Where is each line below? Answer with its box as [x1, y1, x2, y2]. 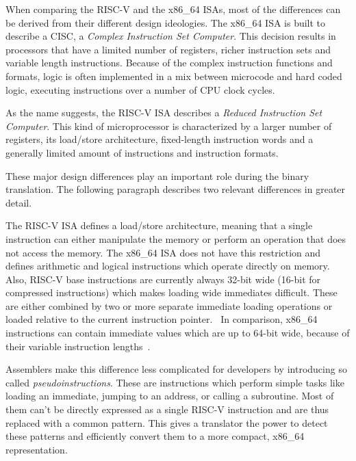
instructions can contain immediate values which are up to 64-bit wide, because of [5, 326, 350, 340]
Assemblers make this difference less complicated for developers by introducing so [5, 362, 347, 376]
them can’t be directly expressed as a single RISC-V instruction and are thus [5, 402, 329, 417]
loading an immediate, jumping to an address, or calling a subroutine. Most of [5, 388, 334, 403]
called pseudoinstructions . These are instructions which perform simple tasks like [5, 375, 344, 389]
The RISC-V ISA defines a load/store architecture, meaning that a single [5, 218, 313, 233]
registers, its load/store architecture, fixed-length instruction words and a [5, 132, 314, 146]
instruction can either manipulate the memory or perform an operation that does [5, 231, 346, 246]
